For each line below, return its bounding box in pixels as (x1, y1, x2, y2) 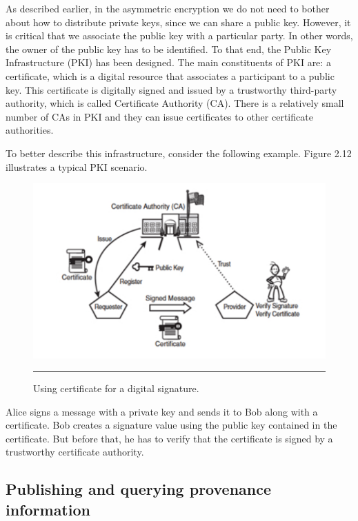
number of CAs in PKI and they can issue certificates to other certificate (6, 109, 313, 123)
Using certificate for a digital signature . (33, 380, 199, 395)
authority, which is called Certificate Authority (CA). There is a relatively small (6, 96, 344, 110)
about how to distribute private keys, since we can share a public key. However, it (6, 14, 351, 29)
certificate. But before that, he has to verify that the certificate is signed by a (6, 431, 333, 445)
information (6, 498, 90, 520)
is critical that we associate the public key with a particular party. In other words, (6, 28, 353, 43)
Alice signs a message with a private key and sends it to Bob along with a (6, 404, 318, 418)
